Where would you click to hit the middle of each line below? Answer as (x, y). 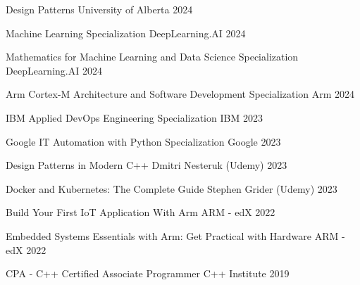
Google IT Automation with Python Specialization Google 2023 (143, 141)
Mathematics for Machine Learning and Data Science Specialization (152, 57)
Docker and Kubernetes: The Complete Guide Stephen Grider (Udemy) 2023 (172, 188)
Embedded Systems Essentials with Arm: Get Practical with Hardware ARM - (175, 235)
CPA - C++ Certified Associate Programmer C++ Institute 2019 (148, 273)
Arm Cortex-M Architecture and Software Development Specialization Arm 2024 (180, 94)
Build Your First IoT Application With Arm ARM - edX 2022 (141, 212)
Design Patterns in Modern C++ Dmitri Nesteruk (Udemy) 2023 (147, 165)
